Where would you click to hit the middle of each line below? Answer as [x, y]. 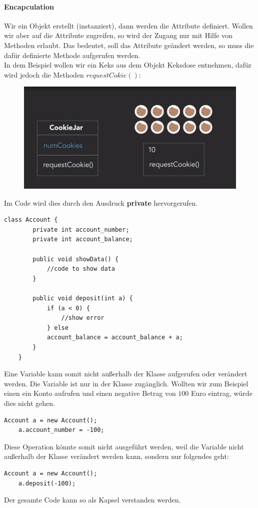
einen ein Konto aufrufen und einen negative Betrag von [90, 393]
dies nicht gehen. [29, 403]
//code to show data [81, 269]
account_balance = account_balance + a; [115, 338]
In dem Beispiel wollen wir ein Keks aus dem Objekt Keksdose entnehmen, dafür [128, 65]
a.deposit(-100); [47, 483]
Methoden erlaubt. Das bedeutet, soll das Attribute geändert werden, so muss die [129, 45]
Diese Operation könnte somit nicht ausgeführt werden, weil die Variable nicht [124, 446]
